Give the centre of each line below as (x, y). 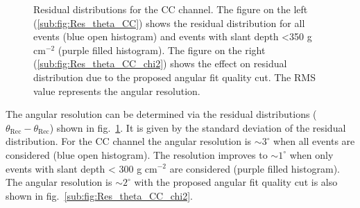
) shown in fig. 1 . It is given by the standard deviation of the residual (198, 127)
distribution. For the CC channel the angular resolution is (129, 141)
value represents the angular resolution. (117, 90)
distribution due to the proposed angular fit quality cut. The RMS (174, 77)
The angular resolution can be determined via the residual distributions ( (161, 114)
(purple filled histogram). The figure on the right (162, 50)
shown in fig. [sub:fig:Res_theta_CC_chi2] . (99, 195)
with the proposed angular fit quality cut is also (236, 182)
